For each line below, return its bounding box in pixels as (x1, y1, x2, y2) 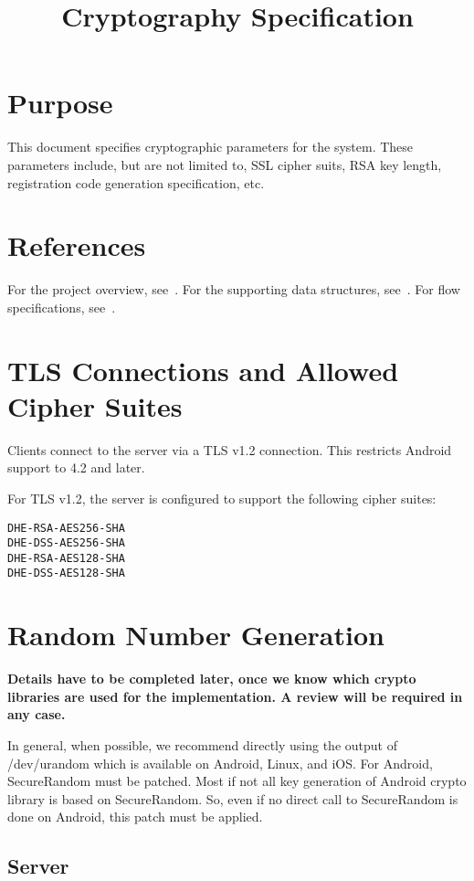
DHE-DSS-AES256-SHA (7, 536, 125, 550)
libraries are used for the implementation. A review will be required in (7, 686, 463, 706)
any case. (7, 705, 66, 724)
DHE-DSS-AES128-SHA (7, 567, 125, 580)
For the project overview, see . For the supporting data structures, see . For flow (7, 280, 460, 299)
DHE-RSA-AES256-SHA (7, 521, 125, 535)
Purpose (7, 84, 113, 122)
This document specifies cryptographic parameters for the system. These (7, 137, 414, 156)
